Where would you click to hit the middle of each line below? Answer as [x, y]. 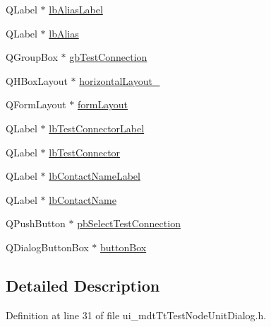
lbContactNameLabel [95, 176]
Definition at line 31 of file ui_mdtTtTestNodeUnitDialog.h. [136, 315]
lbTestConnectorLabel [97, 128]
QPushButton [36, 223]
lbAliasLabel [76, 9]
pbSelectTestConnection [129, 223]
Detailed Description [83, 285]
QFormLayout [36, 104]
